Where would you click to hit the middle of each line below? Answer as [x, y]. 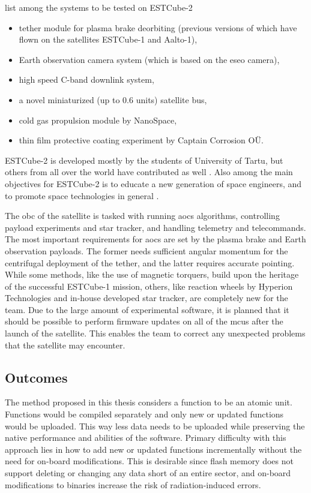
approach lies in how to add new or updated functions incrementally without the [153, 449]
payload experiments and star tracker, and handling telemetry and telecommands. [155, 227]
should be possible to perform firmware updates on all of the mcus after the [144, 321]
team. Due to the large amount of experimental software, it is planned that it [147, 309]
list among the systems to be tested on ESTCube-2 [99, 7]
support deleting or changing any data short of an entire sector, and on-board [148, 473]
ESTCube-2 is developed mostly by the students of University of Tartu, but [144, 160]
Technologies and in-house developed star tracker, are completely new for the [146, 298]
